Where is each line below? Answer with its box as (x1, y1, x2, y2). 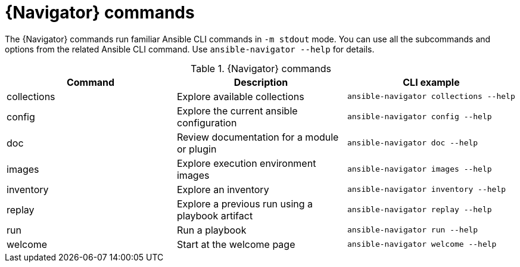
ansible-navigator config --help (347, 112, 492, 122)
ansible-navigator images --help (347, 164, 492, 174)
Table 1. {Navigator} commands (190, 62, 331, 74)
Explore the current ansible (176, 104, 298, 117)
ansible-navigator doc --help (347, 138, 478, 148)
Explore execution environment (176, 157, 316, 169)
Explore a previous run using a (176, 197, 313, 210)
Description (233, 76, 288, 88)
